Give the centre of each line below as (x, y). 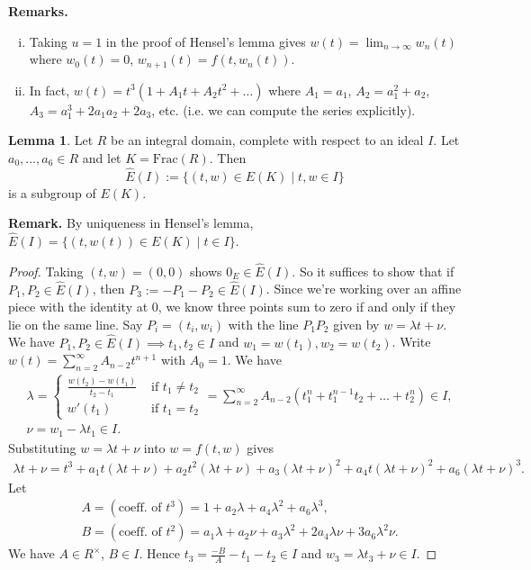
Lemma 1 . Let (51, 140)
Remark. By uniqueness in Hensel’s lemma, (131, 223)
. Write (411, 342)
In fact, (49, 90)
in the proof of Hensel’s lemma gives (206, 41)
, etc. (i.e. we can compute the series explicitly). (283, 109)
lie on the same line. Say (76, 324)
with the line (263, 324)
